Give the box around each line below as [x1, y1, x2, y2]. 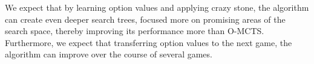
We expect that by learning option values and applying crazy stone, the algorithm [5, 1, 309, 13]
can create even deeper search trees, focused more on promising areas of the [5, 13, 286, 25]
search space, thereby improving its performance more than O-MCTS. [5, 25, 264, 37]
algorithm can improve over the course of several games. [5, 48, 212, 60]
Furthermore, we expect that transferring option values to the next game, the [5, 36, 292, 48]
